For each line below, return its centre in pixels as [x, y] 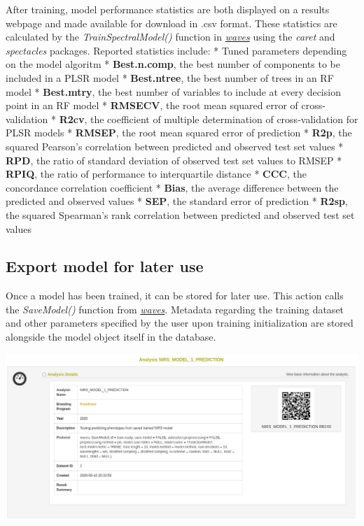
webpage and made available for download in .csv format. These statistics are [171, 23]
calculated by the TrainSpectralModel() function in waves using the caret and [170, 37]
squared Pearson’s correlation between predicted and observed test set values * [175, 146]
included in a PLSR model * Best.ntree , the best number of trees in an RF [170, 77]
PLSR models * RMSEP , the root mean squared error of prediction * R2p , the [179, 133]
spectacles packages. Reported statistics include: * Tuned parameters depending [176, 50]
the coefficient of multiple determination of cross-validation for [224, 119]
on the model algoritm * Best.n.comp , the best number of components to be [173, 64]
